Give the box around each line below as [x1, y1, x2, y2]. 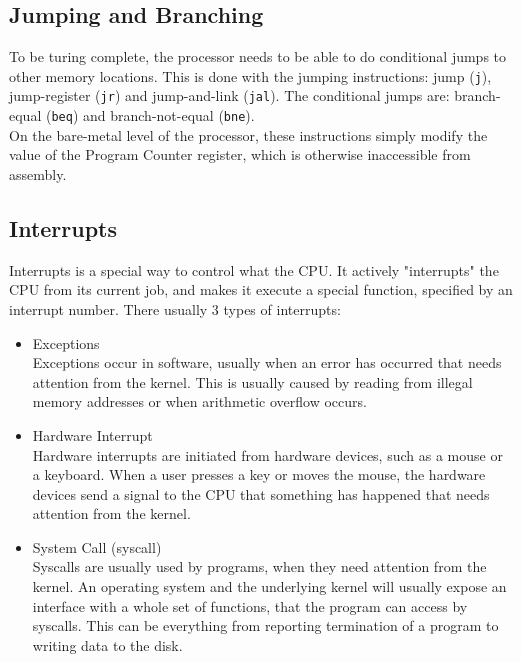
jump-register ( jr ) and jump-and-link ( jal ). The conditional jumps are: [9, 85, 450, 106]
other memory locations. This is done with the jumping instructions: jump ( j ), [9, 65, 492, 86]
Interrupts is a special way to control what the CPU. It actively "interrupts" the [9, 259, 499, 280]
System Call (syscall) [32, 536, 162, 557]
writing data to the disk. [32, 634, 183, 655]
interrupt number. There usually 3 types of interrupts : [9, 298, 341, 319]
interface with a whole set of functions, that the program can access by [32, 595, 468, 616]
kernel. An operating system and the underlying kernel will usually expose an [32, 576, 507, 597]
